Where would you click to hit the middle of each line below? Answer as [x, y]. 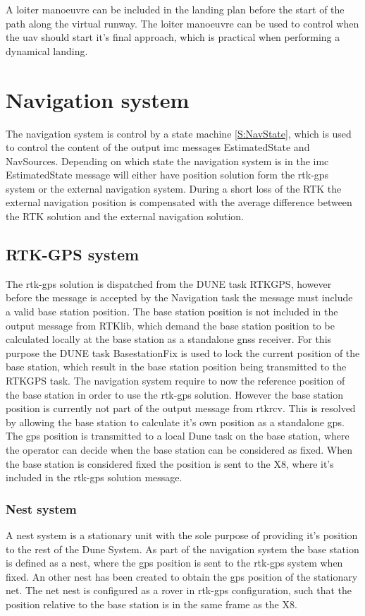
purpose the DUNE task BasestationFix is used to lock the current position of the [183, 352]
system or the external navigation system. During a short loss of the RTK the [174, 188]
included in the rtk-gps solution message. [94, 477]
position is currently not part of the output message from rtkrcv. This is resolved [181, 408]
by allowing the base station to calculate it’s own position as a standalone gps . [175, 422]
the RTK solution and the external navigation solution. [125, 216]
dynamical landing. [47, 50]
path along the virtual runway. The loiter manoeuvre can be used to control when [182, 23]
